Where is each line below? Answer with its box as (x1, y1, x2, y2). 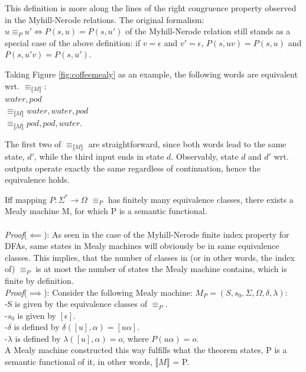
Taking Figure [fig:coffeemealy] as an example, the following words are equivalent (5, 67, 298, 80)
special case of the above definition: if (5, 36, 141, 48)
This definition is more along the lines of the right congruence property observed (5, 2, 297, 14)
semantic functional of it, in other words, (5, 355, 152, 368)
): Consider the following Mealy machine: (44, 286, 193, 298)
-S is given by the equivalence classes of (5, 297, 147, 310)
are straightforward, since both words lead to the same (88, 137, 287, 150)
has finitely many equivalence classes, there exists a (108, 193, 294, 205)
